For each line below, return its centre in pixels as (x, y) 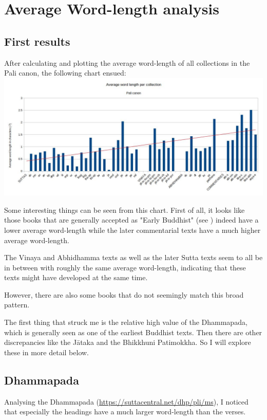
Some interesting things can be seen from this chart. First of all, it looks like (125, 209)
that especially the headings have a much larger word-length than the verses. (125, 412)
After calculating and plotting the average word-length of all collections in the (127, 62)
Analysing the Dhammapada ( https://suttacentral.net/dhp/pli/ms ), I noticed (126, 401)
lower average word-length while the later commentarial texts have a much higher (132, 230)
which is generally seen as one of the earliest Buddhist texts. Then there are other (133, 332)
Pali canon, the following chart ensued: (65, 73)
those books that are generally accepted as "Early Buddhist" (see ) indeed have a (131, 220)
